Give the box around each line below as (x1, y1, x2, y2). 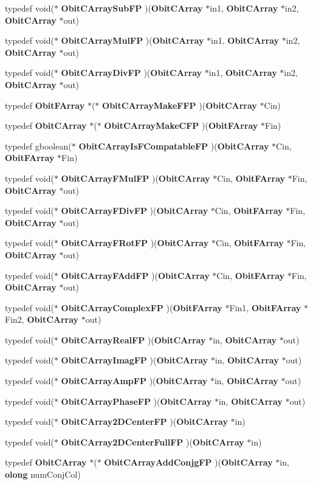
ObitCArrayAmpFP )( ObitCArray (61, 374, 208, 387)
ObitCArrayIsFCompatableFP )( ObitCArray (78, 139, 269, 152)
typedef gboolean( (5, 139, 72, 152)
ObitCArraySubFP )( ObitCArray (61, 2, 203, 14)
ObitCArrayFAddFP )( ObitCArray (61, 269, 210, 281)
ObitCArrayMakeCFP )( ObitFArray (104, 119, 258, 132)
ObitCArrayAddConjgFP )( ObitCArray (104, 456, 273, 469)
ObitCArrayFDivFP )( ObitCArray (61, 204, 208, 217)
